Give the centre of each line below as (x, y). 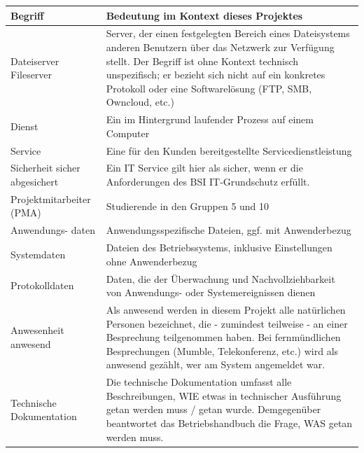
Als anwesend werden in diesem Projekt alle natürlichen (226, 310)
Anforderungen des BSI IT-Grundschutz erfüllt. (208, 182)
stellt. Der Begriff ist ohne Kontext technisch (202, 61)
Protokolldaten (42, 285)
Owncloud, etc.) (140, 102)
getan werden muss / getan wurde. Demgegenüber (213, 409)
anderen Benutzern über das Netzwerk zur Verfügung (220, 47)
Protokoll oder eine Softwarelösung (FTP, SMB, (209, 88)
